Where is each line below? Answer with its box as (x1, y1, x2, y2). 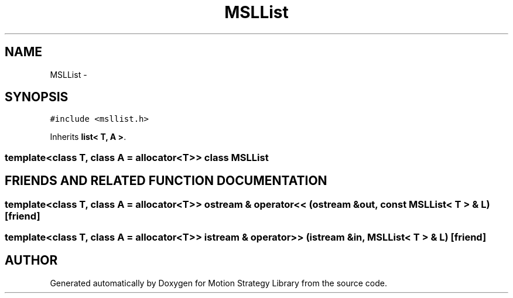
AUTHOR (5, 253, 58, 268)
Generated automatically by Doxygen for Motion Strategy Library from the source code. (50, 278, 388, 288)
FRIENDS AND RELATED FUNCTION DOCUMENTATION (5, 173, 327, 189)
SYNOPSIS (5, 90, 69, 105)
